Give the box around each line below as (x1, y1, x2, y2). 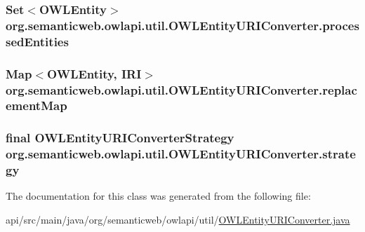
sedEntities (6, 32, 69, 50)
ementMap (6, 97, 67, 114)
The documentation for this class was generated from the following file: (6, 189, 311, 203)
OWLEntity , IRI (47, 64, 142, 82)
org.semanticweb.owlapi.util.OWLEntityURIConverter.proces (6, 16, 359, 34)
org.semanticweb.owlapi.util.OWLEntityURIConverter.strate (6, 145, 356, 163)
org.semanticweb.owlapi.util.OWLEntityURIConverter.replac (6, 81, 357, 98)
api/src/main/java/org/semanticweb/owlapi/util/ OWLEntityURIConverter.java (6, 212, 350, 227)
